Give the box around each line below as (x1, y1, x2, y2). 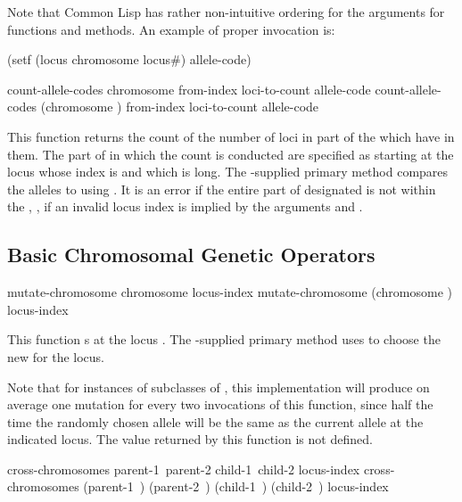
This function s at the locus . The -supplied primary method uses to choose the (7, 330, 441, 349)
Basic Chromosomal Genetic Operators (7, 241, 375, 268)
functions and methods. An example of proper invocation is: (7, 20, 335, 38)
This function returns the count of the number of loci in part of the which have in (7, 127, 455, 145)
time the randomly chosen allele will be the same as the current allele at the (7, 412, 424, 431)
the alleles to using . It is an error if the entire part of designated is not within (7, 179, 436, 198)
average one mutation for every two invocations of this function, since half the (7, 395, 433, 414)
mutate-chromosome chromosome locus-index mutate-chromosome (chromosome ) (7, 283, 453, 301)
